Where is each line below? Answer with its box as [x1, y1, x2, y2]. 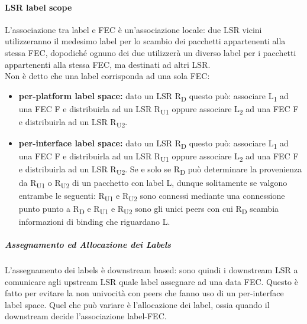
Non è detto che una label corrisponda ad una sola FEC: [5, 70, 210, 82]
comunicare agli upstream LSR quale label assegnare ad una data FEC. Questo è [5, 275, 298, 287]
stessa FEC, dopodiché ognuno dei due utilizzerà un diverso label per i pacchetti [5, 46, 296, 58]
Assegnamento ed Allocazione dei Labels [5, 238, 171, 251]
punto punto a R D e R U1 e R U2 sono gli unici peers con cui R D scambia [18, 202, 279, 216]
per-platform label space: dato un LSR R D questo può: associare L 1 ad [18, 89, 289, 103]
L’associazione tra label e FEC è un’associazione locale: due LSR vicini [5, 23, 262, 35]
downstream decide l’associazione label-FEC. [5, 310, 167, 322]
